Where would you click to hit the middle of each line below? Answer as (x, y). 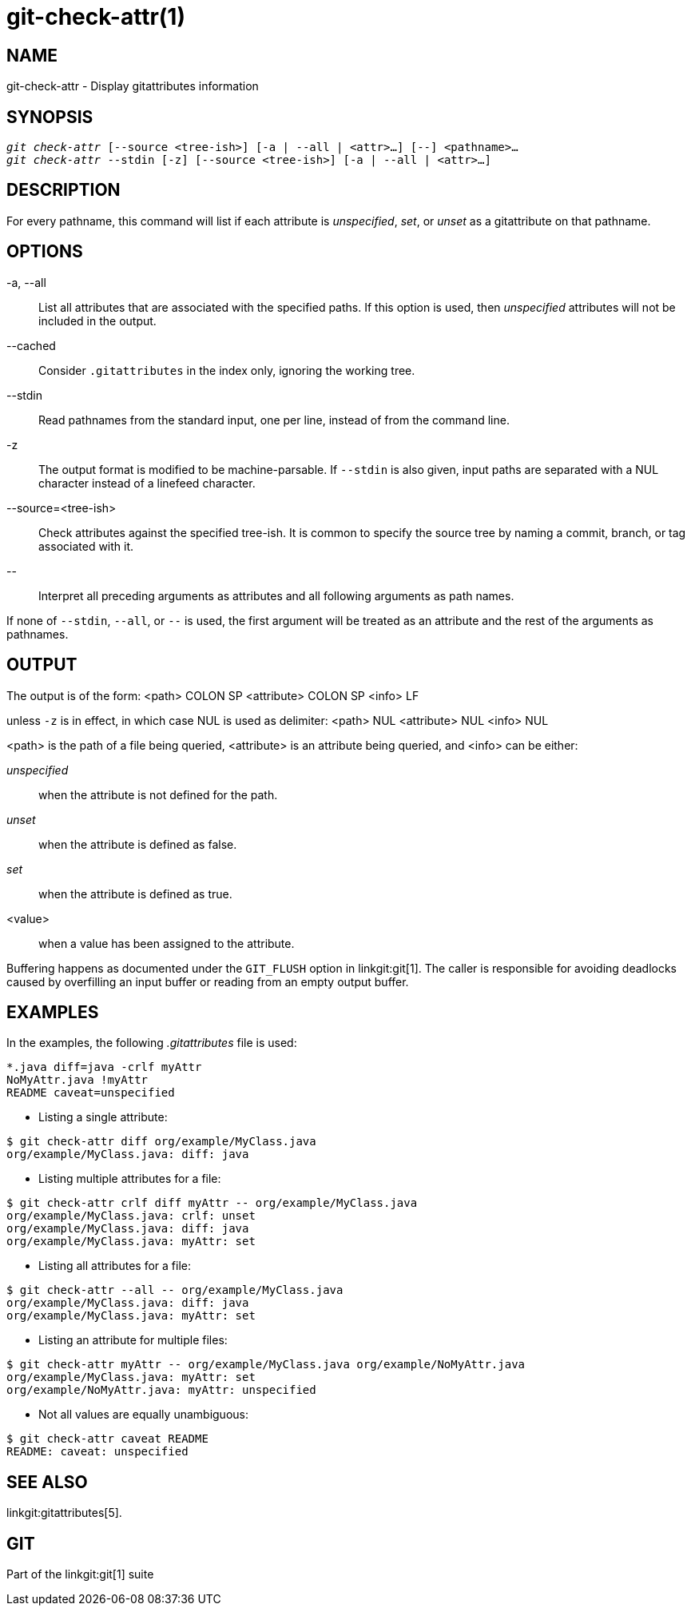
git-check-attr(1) (96, 17)
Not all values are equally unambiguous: (143, 1415)
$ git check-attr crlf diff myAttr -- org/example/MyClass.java (212, 1203)
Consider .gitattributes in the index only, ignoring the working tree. (227, 370)
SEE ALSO (47, 1482)
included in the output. (97, 320)
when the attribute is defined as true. (135, 894)
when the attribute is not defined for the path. (158, 794)
